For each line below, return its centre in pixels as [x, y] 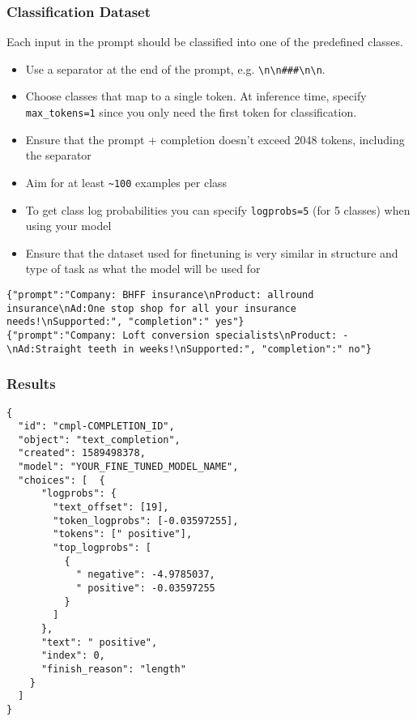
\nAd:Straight [45, 349]
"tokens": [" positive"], [123, 534]
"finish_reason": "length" [113, 669]
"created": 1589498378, [82, 453]
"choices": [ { [62, 480]
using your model [68, 226]
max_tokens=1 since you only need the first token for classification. [191, 112]
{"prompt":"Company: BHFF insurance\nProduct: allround [160, 295]
